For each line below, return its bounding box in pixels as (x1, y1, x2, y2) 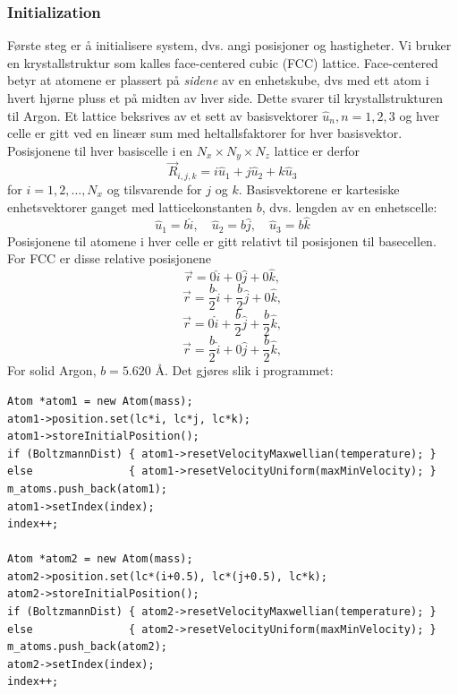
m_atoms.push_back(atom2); (7, 640, 167, 654)
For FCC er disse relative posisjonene (7, 249, 211, 268)
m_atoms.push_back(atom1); (7, 482, 167, 495)
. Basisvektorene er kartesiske (238, 179, 400, 198)
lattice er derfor (274, 141, 360, 159)
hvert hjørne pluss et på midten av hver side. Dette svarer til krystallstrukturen (7, 89, 444, 107)
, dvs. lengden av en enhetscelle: (261, 197, 437, 216)
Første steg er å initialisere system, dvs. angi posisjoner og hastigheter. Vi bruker (7, 36, 452, 55)
